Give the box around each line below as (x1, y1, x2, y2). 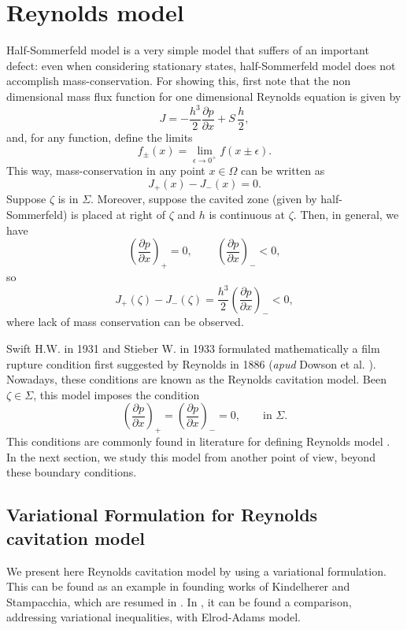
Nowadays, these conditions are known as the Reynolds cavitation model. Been (6, 371, 387, 387)
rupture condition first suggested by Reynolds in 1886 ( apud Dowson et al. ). (6, 355, 376, 372)
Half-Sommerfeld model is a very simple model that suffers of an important (6, 42, 369, 58)
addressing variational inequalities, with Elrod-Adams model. (6, 609, 301, 625)
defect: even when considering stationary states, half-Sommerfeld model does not (6, 57, 396, 73)
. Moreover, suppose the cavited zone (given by (91, 191, 317, 207)
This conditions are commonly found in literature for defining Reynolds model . (6, 433, 390, 450)
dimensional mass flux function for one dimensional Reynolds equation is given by (6, 87, 401, 104)
